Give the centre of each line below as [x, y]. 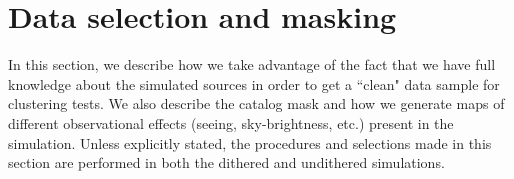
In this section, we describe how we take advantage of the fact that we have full [252, 64]
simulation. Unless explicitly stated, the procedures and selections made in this [250, 142]
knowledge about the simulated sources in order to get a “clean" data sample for [254, 83]
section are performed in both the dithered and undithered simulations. [226, 162]
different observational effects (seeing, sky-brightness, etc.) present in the [231, 122]
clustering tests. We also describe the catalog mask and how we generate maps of [256, 103]
